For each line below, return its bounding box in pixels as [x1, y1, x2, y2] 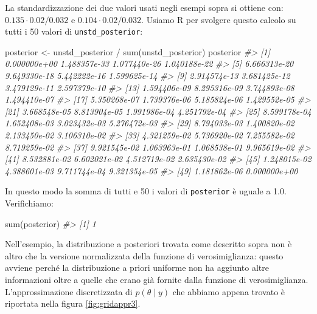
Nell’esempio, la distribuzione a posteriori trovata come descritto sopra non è [5, 237, 292, 250]
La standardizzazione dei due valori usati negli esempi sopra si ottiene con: [5, 1, 284, 13]
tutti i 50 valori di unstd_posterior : [5, 25, 143, 38]
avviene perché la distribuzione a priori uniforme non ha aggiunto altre [5, 261, 269, 274]
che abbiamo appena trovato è [172, 285, 285, 298]
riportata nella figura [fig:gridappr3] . [5, 297, 141, 310]
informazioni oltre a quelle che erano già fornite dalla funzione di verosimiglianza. [5, 273, 308, 285]
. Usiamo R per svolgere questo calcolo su [141, 13, 296, 26]
